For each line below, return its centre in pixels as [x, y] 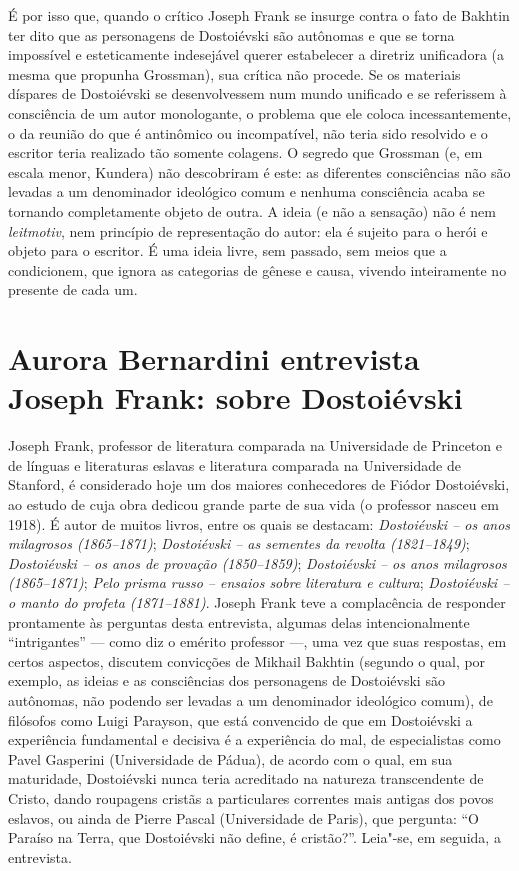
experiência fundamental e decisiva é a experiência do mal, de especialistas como [254, 739]
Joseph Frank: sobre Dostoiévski [235, 397]
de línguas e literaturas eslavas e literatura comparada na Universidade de [234, 464]
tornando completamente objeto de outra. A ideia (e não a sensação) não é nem [252, 210]
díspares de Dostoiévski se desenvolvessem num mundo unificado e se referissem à [257, 93]
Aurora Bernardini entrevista [214, 358]
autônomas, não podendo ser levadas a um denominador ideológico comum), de [250, 699]
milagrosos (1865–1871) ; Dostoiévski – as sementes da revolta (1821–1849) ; [239, 543]
